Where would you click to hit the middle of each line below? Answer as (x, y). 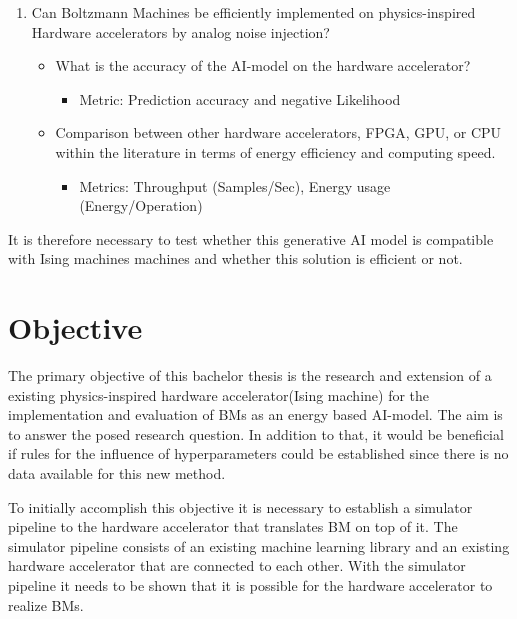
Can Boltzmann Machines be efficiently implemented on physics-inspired (253, 12)
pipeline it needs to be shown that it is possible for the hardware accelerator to (250, 585)
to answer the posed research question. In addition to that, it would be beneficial (256, 433)
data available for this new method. (117, 473)
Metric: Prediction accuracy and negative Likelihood (240, 98)
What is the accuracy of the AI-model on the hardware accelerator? (263, 65)
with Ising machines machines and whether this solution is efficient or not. (235, 258)
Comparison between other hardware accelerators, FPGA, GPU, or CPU (278, 132)
